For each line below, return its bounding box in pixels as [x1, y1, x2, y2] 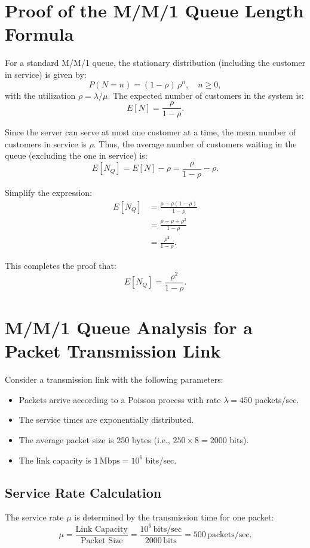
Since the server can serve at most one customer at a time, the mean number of [5, 126, 296, 138]
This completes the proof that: [5, 259, 116, 272]
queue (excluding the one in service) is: [5, 149, 148, 162]
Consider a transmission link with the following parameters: [5, 373, 223, 386]
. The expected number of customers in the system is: [108, 89, 304, 101]
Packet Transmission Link [5, 338, 221, 363]
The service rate [5, 511, 64, 523]
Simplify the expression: [5, 186, 93, 198]
